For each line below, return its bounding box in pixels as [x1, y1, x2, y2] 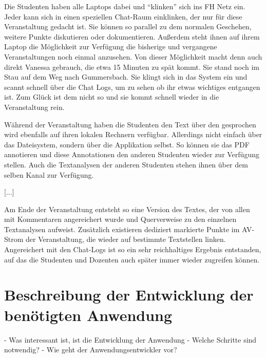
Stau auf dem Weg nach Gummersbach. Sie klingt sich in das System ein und [4, 71, 248, 82]
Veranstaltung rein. [4, 101, 65, 112]
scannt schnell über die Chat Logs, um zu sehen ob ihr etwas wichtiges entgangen [4, 81, 260, 92]
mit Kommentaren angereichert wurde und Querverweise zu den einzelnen [4, 214, 237, 224]
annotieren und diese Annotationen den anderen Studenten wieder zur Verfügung [4, 149, 259, 160]
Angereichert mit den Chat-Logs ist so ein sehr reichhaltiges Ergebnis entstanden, [4, 244, 261, 255]
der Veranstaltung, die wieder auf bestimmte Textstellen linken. [26, 234, 226, 244]
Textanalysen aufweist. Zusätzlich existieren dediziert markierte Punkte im [4, 223, 240, 234]
